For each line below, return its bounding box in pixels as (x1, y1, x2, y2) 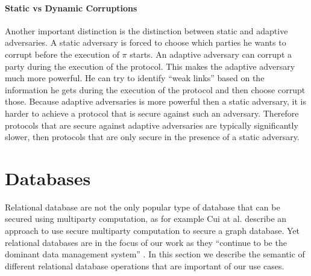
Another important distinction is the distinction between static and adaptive (5, 24, 288, 37)
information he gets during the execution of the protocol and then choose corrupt (5, 83, 306, 96)
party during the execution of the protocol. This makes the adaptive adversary (5, 60, 295, 72)
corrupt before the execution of (5, 48, 119, 60)
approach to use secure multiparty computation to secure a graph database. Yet (5, 224, 300, 237)
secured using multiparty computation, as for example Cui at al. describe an (5, 212, 287, 225)
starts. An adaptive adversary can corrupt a (130, 48, 292, 60)
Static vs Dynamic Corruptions (5, 1, 137, 14)
